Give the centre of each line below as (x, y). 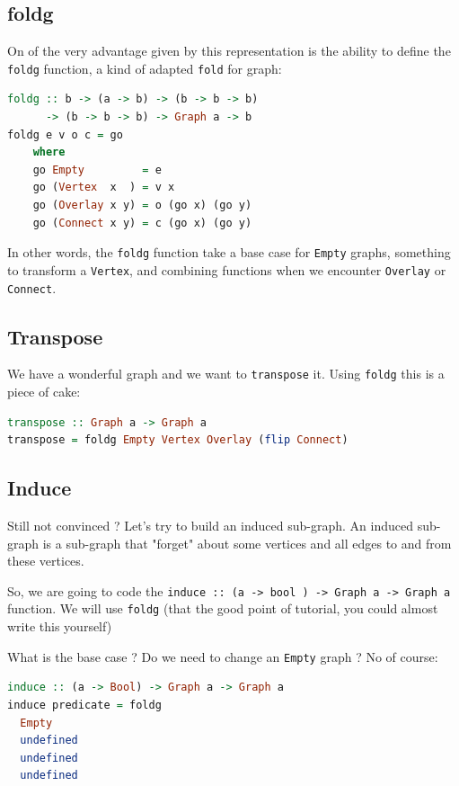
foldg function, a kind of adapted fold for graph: (145, 68)
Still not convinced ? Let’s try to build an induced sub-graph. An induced (210, 526)
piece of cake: (44, 392)
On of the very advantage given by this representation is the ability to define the (229, 51)
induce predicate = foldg (84, 705)
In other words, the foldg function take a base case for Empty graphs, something (229, 252)
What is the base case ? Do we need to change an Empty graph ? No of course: (223, 656)
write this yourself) (60, 626)
